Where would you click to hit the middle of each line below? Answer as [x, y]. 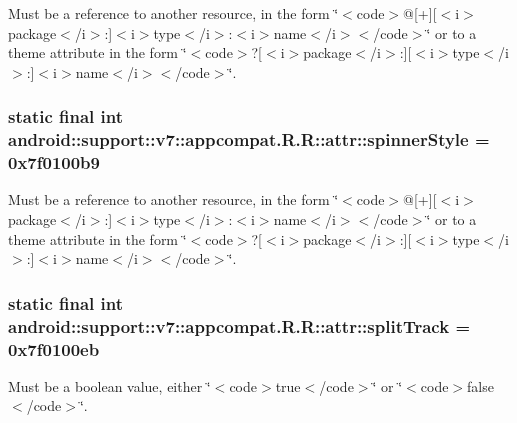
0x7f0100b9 [54, 162]
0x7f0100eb [54, 348]
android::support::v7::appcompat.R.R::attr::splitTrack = [239, 325]
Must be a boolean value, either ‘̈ [109, 385]
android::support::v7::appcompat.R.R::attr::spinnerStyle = [249, 139]
